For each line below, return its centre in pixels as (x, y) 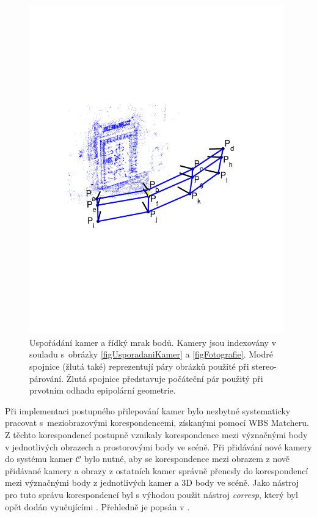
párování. (47, 378)
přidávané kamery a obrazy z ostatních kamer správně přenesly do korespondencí (157, 470)
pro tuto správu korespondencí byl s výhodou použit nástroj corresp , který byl (151, 494)
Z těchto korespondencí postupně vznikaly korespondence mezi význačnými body (156, 434)
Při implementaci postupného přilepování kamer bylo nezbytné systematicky (148, 410)
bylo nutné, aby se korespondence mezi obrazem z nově (187, 459)
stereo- (264, 366)
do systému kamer (39, 459)
